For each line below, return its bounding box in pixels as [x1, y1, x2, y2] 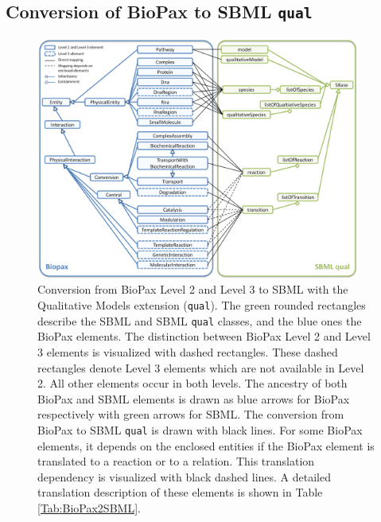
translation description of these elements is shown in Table [37, 484, 323, 501]
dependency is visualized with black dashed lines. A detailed [37, 468, 331, 485]
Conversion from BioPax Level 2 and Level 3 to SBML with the [37, 281, 348, 298]
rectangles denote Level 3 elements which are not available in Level [37, 359, 364, 376]
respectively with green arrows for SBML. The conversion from [37, 406, 344, 423]
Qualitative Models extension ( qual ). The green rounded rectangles [37, 297, 366, 314]
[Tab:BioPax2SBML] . [37, 499, 141, 516]
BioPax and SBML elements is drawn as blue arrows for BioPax [37, 390, 350, 407]
